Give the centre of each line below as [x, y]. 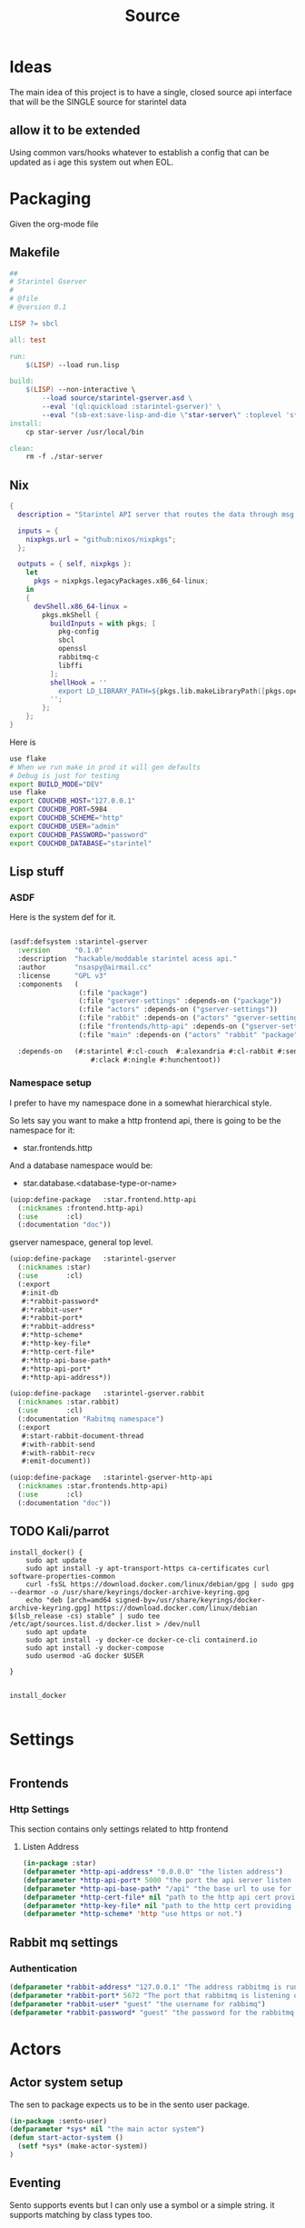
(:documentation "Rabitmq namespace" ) [91, 1419]
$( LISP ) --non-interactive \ [81, 390]
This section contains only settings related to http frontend [119, 1829]
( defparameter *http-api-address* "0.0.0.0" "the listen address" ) [153, 1872]
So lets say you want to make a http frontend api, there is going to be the [145, 1120]
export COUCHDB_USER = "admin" [64, 826]
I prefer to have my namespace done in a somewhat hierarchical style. [141, 1103]
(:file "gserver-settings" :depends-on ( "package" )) [180, 1001]
